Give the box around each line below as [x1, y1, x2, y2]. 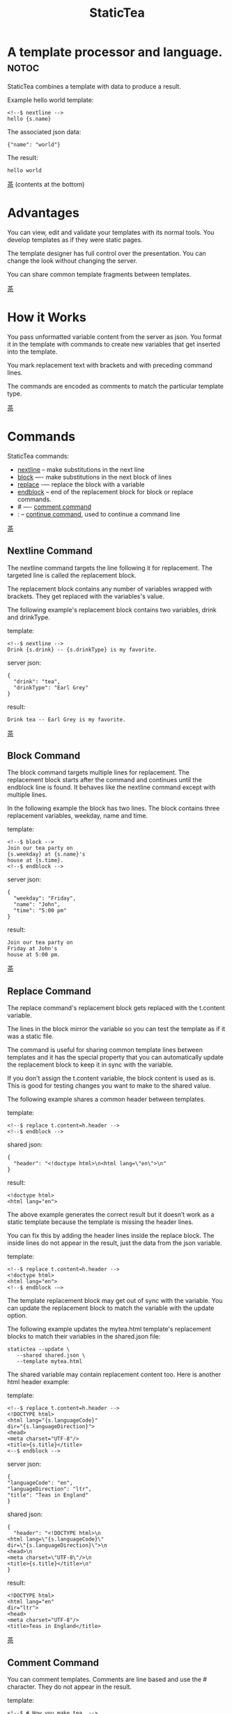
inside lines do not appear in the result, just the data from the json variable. [7, 1239, 222, 1247]
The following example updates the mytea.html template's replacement [7, 1325, 211, 1333]
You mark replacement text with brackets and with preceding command [7, 361, 212, 369]
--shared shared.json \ [16, 1352, 86, 1359]
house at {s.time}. [7, 857, 64, 864]
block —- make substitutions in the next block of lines [17, 473, 172, 481]
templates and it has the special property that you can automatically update [7, 1053, 224, 1062]
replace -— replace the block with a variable [17, 480, 145, 489]
